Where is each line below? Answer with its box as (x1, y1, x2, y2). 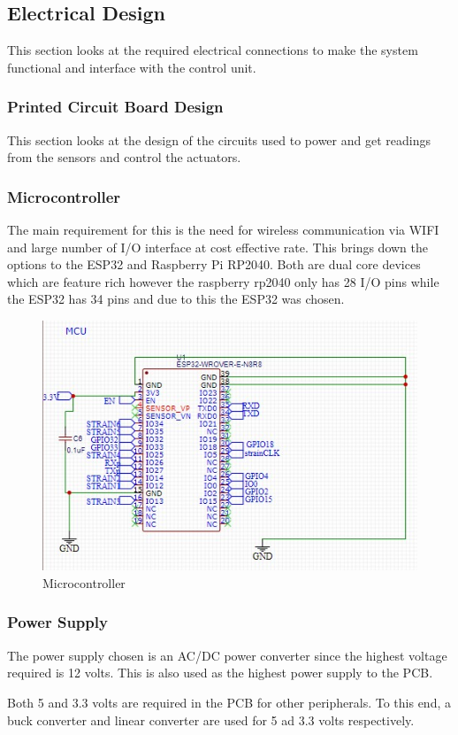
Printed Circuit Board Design (7, 96, 224, 118)
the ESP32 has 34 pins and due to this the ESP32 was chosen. (7, 290, 345, 308)
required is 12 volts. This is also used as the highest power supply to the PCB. (7, 663, 433, 682)
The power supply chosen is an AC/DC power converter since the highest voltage (7, 646, 447, 664)
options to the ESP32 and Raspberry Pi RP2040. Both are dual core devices (7, 255, 421, 274)
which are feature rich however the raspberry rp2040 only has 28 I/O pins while (7, 272, 439, 290)
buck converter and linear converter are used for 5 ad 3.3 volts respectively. (7, 710, 415, 729)
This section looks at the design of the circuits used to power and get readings (7, 130, 431, 149)
